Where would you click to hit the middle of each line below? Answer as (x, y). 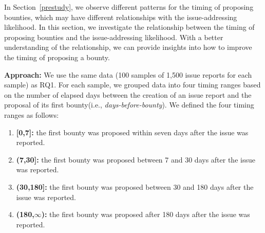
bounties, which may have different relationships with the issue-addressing (121, 17)
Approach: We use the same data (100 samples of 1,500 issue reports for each (128, 74)
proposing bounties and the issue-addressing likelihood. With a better (114, 37)
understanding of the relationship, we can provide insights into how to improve (128, 47)
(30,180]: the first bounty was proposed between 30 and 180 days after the (135, 186)
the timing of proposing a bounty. (57, 57)
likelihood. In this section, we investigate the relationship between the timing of (129, 27)
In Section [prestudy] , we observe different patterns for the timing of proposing (129, 7)
